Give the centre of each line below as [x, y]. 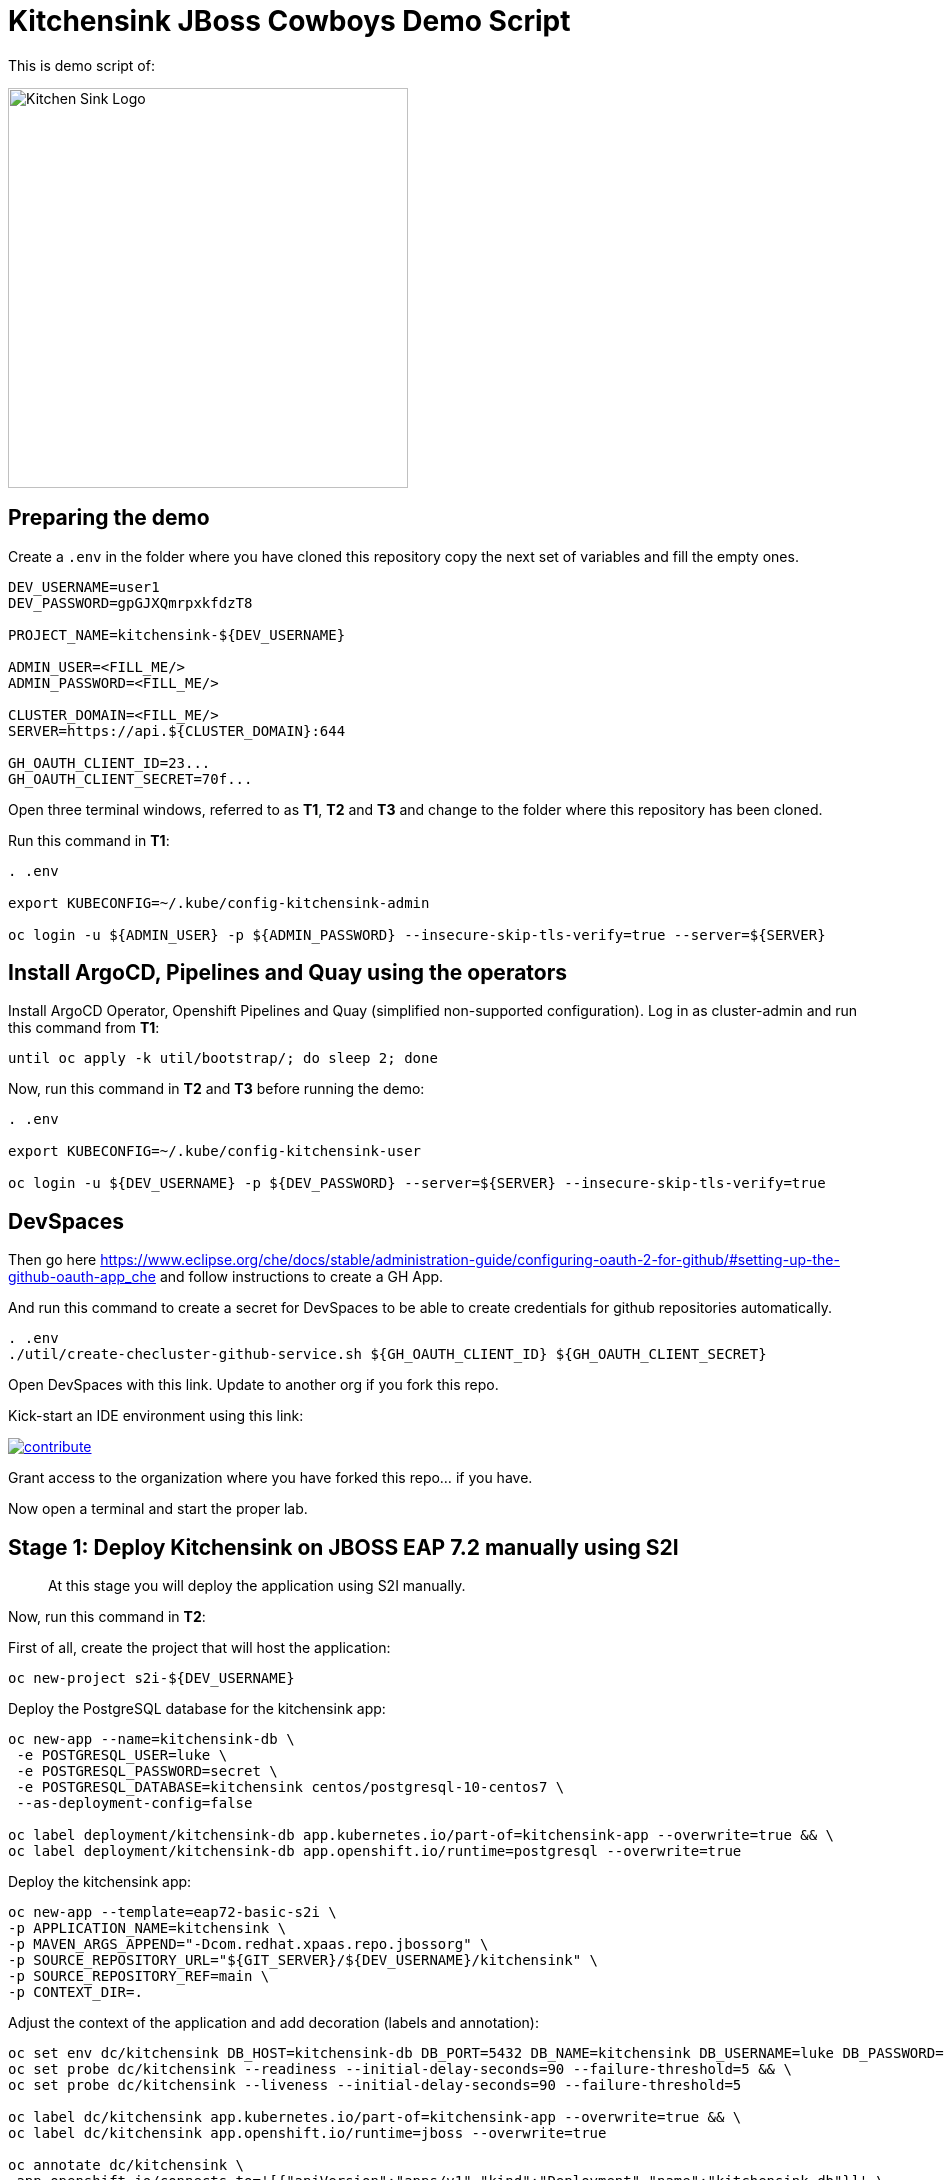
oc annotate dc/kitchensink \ [126, 2165]
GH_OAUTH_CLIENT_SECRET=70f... [130, 778]
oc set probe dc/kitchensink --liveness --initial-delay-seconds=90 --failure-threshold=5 [375, 2085]
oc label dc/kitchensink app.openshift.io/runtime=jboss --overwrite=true [307, 2133]
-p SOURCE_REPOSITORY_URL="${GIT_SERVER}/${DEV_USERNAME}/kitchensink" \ [303, 1960]
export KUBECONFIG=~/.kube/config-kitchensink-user [215, 1151]
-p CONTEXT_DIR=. [75, 1992]
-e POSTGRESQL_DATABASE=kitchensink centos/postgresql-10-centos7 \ [290, 1787]
